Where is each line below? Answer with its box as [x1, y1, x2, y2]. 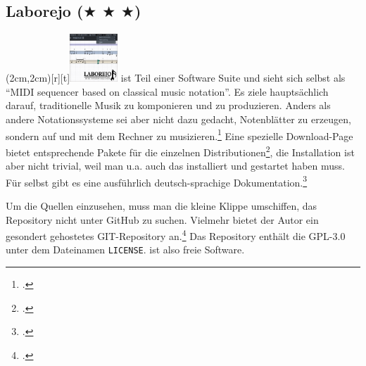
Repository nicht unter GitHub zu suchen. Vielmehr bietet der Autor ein [6, 212, 319, 227]
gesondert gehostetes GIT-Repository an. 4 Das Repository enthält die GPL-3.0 [6, 227, 346, 243]
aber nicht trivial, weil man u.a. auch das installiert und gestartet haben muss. [6, 158, 346, 173]
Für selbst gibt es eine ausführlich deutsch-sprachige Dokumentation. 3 [6, 172, 308, 189]
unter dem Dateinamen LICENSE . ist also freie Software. [6, 242, 245, 257]
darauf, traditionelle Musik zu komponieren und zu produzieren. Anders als [6, 98, 331, 113]
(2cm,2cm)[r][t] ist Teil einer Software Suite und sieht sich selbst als [6, 70, 346, 85]
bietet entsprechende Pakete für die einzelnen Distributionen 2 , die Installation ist [6, 142, 355, 159]
